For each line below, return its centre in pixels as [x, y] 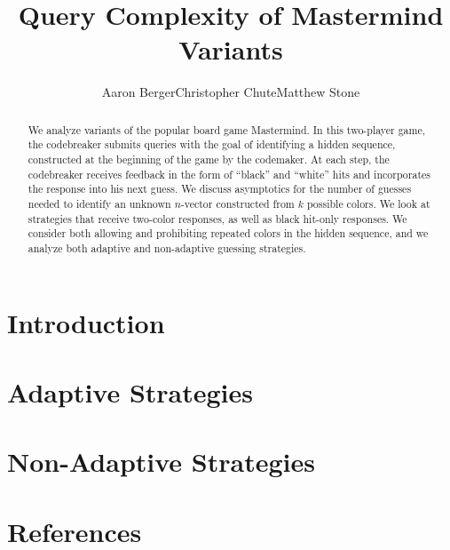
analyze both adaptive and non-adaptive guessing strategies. [167, 247]
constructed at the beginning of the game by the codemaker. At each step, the [209, 159]
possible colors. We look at [368, 203]
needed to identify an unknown [99, 203]
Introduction [86, 322]
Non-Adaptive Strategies [161, 462]
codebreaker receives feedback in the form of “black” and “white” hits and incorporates [229, 174]
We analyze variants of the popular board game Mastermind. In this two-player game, [227, 129]
